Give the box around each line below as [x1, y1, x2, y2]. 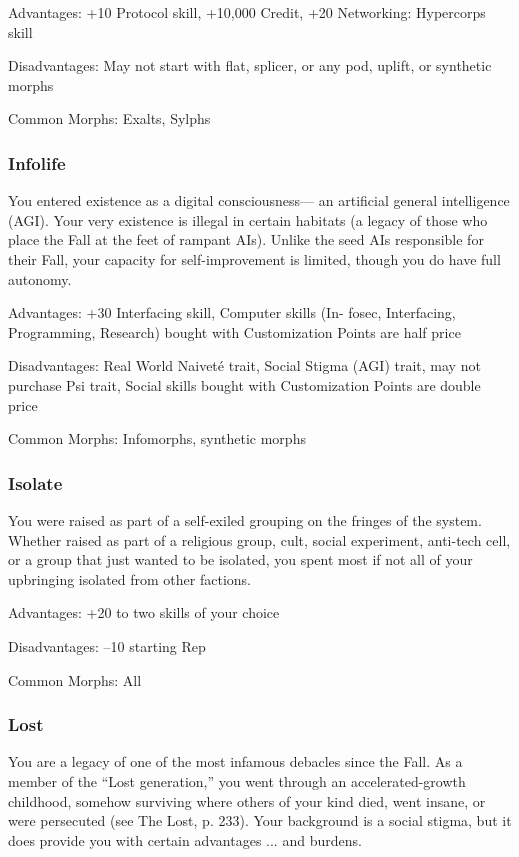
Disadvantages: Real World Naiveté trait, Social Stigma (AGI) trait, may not [8, 355, 481, 376]
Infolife [8, 150, 66, 175]
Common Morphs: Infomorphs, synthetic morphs [8, 428, 306, 449]
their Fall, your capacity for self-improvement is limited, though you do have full [8, 248, 501, 269]
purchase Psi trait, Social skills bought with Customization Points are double [8, 374, 481, 395]
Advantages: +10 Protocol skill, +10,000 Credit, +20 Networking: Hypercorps [8, 2, 486, 22]
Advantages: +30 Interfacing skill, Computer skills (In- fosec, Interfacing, [8, 302, 456, 323]
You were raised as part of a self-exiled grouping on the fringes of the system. [8, 509, 482, 530]
